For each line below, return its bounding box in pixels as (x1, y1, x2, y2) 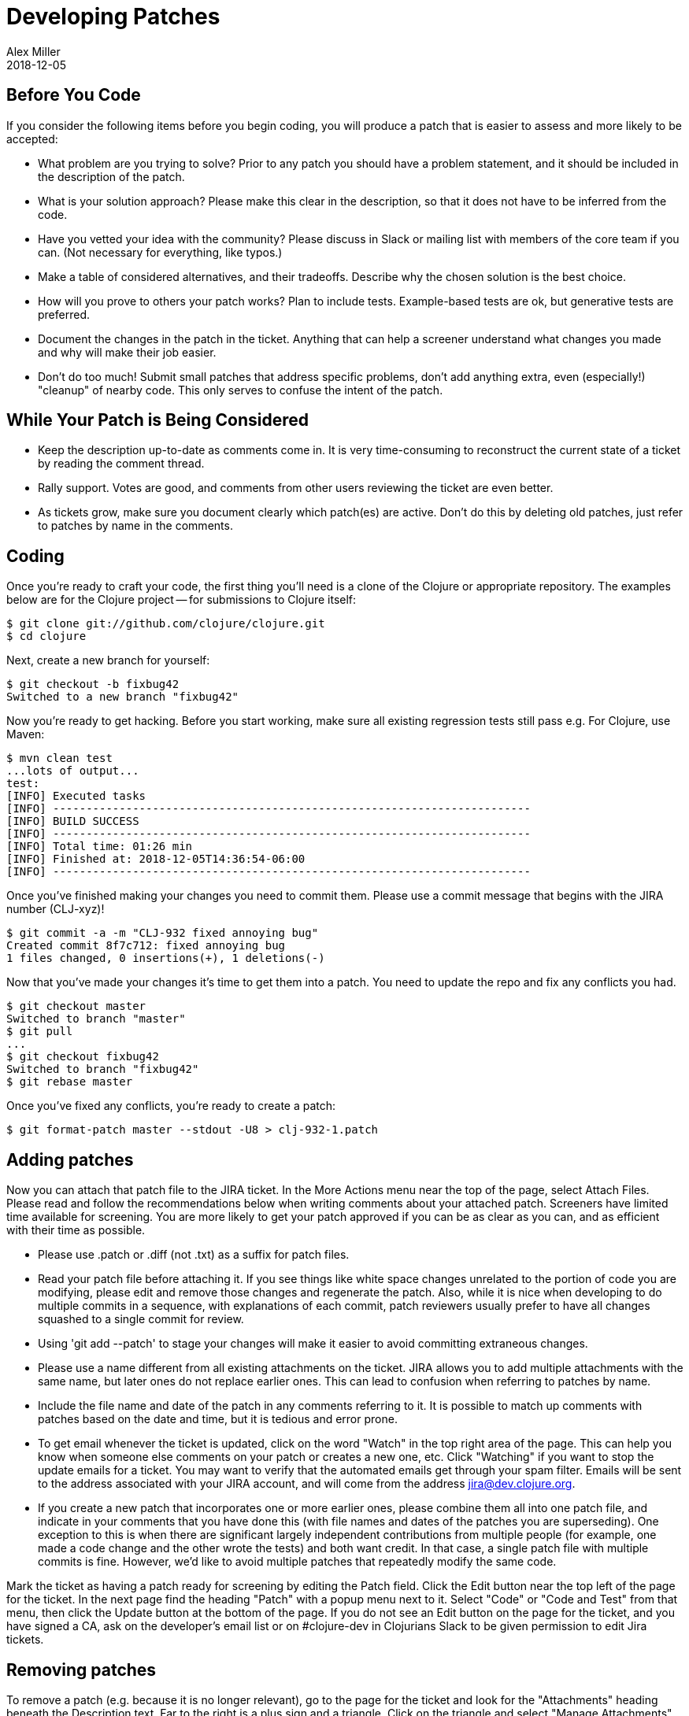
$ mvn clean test (6, 752, 113, 765)
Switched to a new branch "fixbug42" (6, 690, 239, 704)
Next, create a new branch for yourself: (6, 653, 210, 668)
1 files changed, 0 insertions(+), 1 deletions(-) (6, 952, 325, 965)
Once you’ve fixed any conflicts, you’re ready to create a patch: (6, 1099, 336, 1113)
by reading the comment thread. (38, 457, 205, 471)
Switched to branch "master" (6, 1012, 186, 1026)
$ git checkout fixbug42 (6, 1050, 159, 1063)
